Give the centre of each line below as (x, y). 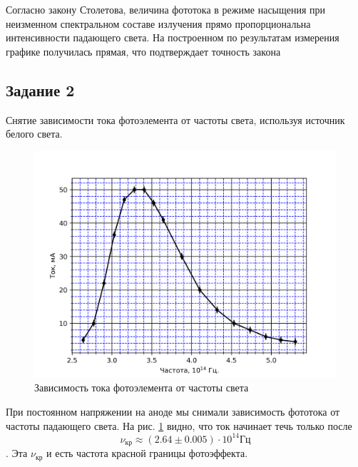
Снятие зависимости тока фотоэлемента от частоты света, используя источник (175, 119)
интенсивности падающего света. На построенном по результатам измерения (173, 37)
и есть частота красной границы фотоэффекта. (147, 453)
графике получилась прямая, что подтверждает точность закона (143, 51)
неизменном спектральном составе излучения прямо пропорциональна (158, 23)
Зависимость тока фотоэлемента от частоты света (142, 388)
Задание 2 (40, 89)
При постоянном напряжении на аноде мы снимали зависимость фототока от (173, 411)
